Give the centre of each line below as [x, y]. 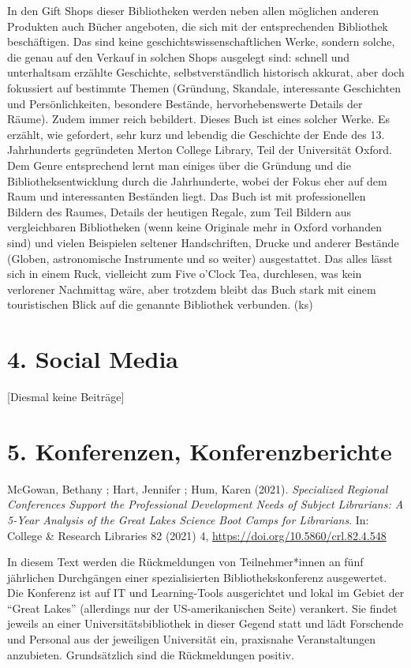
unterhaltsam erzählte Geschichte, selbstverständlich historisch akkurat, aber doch [206, 72]
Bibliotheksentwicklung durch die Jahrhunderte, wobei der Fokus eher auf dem [197, 180]
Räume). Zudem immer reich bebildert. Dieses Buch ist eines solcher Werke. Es [199, 119]
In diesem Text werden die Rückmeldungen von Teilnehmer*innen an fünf [185, 562]
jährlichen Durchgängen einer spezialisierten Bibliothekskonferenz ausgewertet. [197, 577]
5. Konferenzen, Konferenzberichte [200, 450]
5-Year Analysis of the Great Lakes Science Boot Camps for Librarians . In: [188, 519]
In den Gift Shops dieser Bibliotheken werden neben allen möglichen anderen [193, 10]
